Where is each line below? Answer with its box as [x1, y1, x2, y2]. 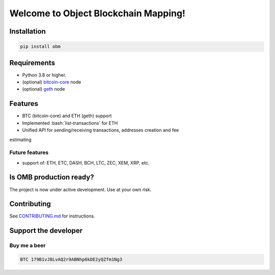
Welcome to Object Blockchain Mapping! [9, 8, 186, 19]
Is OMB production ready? [9, 173, 94, 182]
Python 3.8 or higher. [22, 72, 66, 78]
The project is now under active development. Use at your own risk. [9, 186, 152, 193]
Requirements [9, 59, 56, 67]
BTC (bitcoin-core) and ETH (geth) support [22, 113, 112, 119]
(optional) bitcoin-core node [22, 79, 81, 85]
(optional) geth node [22, 86, 65, 92]
